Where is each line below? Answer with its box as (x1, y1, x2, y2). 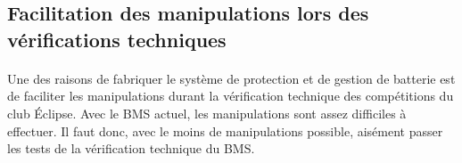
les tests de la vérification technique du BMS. (7, 139, 255, 158)
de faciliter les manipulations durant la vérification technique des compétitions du (7, 86, 454, 105)
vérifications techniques (7, 25, 227, 53)
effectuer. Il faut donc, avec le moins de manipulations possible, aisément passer (7, 121, 443, 140)
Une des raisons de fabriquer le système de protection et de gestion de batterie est (7, 69, 456, 87)
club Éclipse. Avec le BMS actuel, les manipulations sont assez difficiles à (7, 103, 407, 122)
